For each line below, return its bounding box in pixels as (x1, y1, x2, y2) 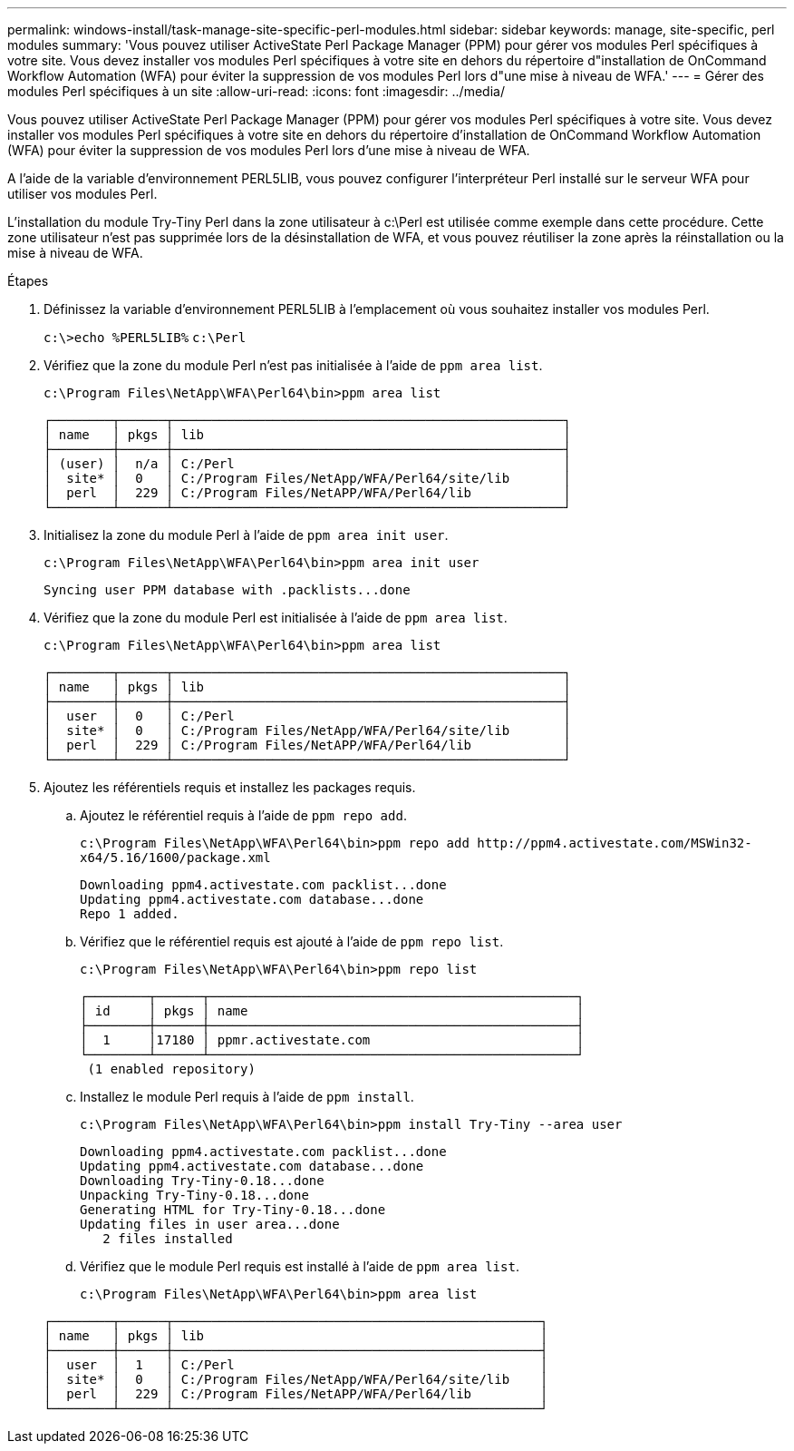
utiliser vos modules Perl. (7, 186, 158, 201)
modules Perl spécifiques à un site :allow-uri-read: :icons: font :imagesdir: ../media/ (7, 83, 505, 99)
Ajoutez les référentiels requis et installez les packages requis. (44, 779, 416, 795)
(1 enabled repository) (87, 1062, 256, 1076)
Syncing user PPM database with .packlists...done (44, 583, 411, 597)
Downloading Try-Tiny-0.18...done (80, 1173, 324, 1188)
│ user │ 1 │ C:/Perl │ (44, 1358, 548, 1372)
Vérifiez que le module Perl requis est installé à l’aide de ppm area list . (80, 1259, 519, 1274)
